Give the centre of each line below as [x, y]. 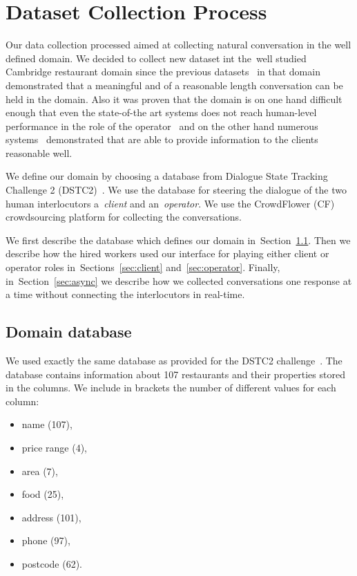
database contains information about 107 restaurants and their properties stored [175, 374]
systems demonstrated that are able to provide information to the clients [162, 139]
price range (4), [54, 447]
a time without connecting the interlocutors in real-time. [125, 294]
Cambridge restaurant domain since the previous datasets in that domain [163, 72]
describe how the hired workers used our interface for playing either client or [167, 253]
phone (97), [46, 540]
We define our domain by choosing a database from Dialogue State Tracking [167, 176]
